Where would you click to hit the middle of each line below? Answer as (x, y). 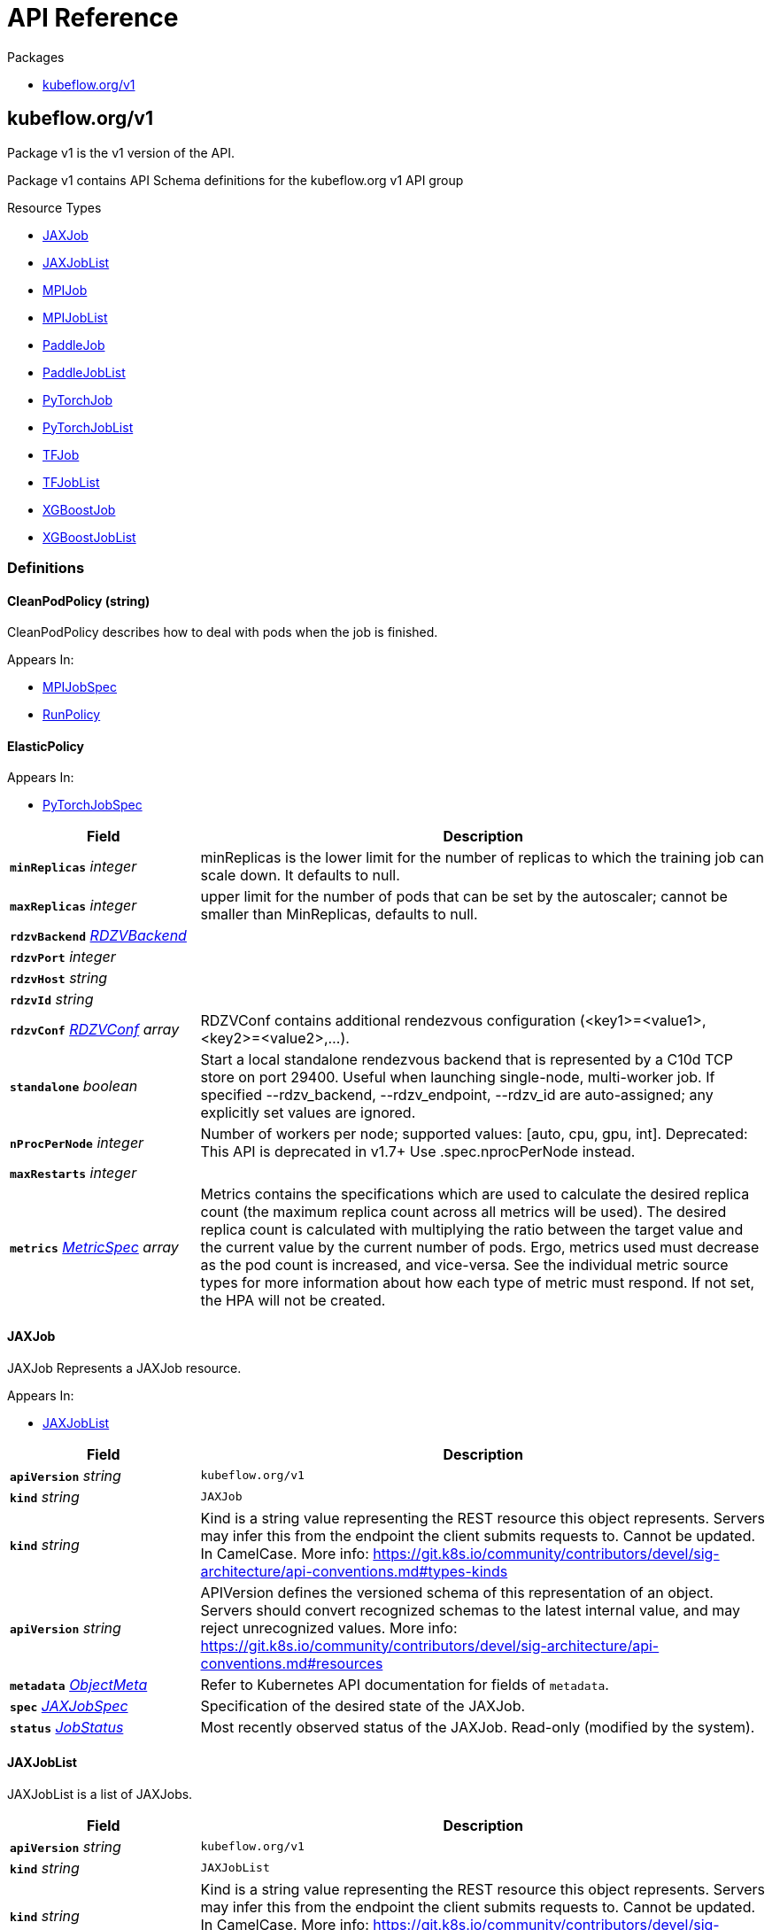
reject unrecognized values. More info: (329, 1628)
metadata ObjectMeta (79, 1684)
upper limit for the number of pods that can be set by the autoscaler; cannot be (464, 897)
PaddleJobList (84, 372)
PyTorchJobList (88, 427)
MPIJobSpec (80, 687)
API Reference (93, 18)
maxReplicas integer (73, 906)
